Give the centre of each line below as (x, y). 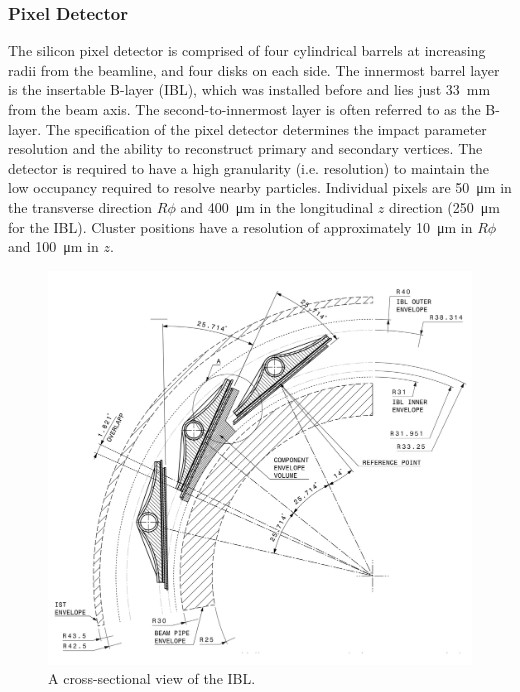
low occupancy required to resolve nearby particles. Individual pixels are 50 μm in (260, 187)
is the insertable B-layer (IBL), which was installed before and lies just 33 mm (249, 89)
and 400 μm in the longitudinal (277, 206)
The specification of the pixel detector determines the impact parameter (266, 128)
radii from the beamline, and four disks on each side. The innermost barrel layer (254, 69)
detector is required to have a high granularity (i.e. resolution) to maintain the (249, 167)
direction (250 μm (444, 206)
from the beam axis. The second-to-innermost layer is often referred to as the (244, 109)
